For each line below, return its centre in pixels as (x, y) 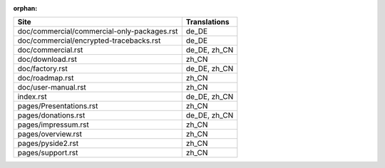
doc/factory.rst (42, 69)
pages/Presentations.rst (58, 106)
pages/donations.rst (51, 115)
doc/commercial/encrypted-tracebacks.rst (89, 41)
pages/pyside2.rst (48, 144)
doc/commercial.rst (50, 50)
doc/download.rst (47, 59)
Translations (207, 22)
